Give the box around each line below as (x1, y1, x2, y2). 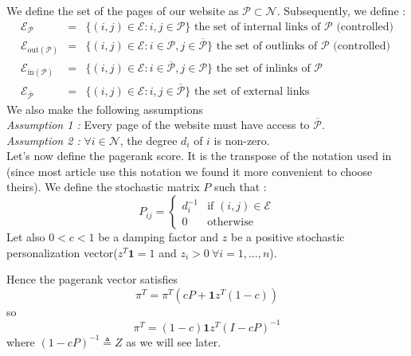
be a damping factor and (98, 229, 219, 245)
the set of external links (194, 85, 310, 97)
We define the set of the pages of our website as (6, 2, 239, 18)
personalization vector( (6, 244, 118, 260)
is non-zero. (213, 131, 270, 148)
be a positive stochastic (230, 229, 345, 245)
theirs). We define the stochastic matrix (6, 178, 200, 195)
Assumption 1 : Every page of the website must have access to (6, 116, 310, 133)
